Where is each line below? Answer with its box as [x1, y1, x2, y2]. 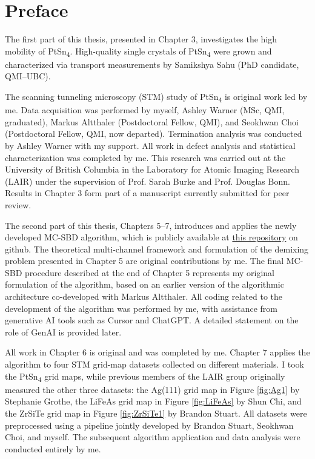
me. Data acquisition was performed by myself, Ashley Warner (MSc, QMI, [5, 104, 285, 116]
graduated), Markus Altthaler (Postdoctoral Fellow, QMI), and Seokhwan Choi [5, 115, 299, 128]
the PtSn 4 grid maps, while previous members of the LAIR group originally [5, 369, 285, 384]
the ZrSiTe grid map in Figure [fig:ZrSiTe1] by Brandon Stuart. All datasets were [5, 406, 307, 419]
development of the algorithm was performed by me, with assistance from [5, 302, 277, 314]
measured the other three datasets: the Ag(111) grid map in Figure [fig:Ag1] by [5, 383, 300, 395]
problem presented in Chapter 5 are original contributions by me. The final [5, 254, 284, 267]
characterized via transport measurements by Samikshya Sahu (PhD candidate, [5, 58, 299, 70]
